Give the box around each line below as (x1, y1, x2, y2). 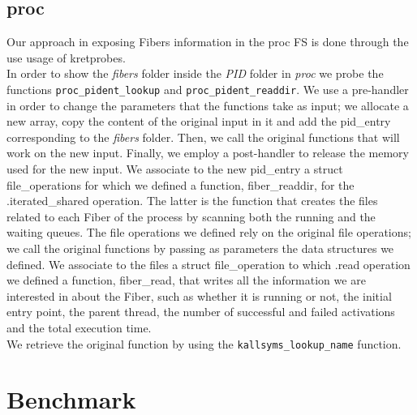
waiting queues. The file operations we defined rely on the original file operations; (6, 224, 411, 241)
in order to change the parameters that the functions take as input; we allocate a (6, 96, 409, 113)
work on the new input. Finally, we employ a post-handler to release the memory (6, 144, 409, 161)
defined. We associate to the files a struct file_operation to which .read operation (6, 255, 411, 272)
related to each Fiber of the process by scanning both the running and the (6, 207, 376, 225)
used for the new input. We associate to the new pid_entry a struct (6, 160, 343, 178)
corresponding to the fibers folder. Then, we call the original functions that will (6, 128, 400, 145)
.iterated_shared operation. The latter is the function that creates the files (6, 192, 378, 209)
